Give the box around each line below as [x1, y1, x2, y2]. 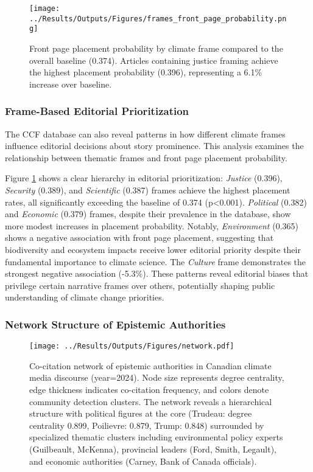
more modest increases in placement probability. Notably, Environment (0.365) [5, 219, 298, 232]
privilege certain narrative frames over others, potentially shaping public [5, 279, 275, 291]
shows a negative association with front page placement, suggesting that [5, 231, 274, 244]
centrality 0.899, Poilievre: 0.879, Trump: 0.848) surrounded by [29, 418, 264, 431]
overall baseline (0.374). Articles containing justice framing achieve [29, 54, 278, 66]
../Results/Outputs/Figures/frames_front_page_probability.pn [29, 14, 287, 23]
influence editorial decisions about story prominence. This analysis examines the [5, 139, 304, 152]
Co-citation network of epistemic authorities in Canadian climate [29, 359, 272, 372]
